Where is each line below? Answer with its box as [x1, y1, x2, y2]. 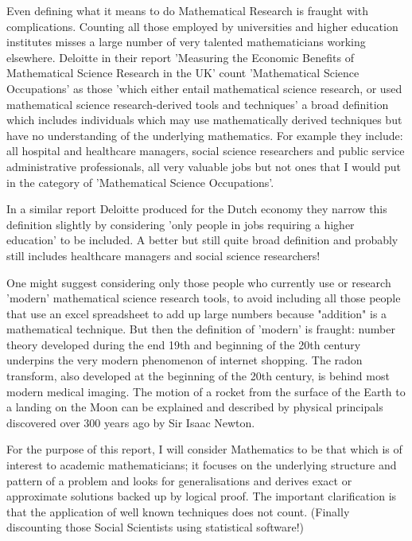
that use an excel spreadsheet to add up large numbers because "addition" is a [6, 305, 387, 321]
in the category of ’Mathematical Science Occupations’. [6, 173, 274, 190]
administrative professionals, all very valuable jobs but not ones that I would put [6, 158, 402, 174]
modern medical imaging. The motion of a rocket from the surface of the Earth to [6, 383, 406, 399]
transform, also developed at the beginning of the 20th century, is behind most [6, 368, 390, 384]
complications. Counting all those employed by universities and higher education [6, 18, 398, 34]
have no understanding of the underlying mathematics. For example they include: [6, 126, 403, 143]
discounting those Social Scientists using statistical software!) [6, 519, 304, 535]
